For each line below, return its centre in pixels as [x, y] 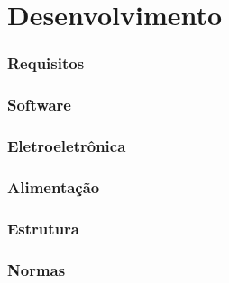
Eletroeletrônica [67, 145]
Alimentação [54, 186]
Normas [37, 269]
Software [39, 105]
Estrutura [43, 228]
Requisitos [46, 63]
